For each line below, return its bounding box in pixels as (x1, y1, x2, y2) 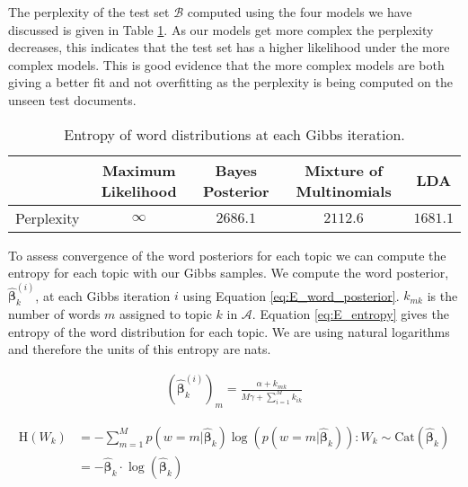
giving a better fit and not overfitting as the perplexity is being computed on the (8, 73, 453, 92)
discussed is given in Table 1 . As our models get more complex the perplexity (8, 20, 434, 39)
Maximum (102, 159, 176, 181)
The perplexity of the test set (8, 3, 170, 21)
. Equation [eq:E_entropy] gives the (252, 305, 449, 323)
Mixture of (305, 159, 383, 181)
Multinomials (296, 180, 392, 201)
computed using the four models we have (187, 3, 412, 21)
